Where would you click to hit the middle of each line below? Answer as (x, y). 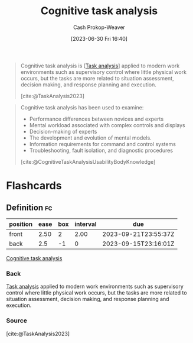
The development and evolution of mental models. (90, 138)
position (21, 224)
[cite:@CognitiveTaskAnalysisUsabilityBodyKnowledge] (88, 161)
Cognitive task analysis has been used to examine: (82, 107)
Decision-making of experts (63, 131)
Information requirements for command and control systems (102, 144)
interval (86, 224)
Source (17, 321)
